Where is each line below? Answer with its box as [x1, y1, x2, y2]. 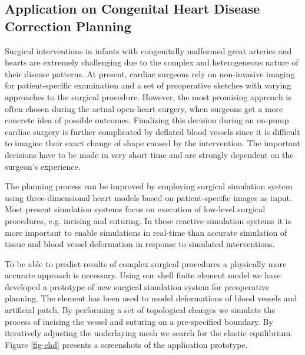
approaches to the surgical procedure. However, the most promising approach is [5, 90, 291, 103]
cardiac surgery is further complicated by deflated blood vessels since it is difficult [5, 125, 300, 137]
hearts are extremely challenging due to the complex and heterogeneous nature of [5, 56, 299, 68]
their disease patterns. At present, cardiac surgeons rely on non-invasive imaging [5, 67, 295, 80]
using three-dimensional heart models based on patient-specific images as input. [5, 191, 292, 203]
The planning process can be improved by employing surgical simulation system [5, 180, 293, 192]
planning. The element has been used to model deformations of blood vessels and [5, 292, 297, 304]
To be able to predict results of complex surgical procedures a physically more [5, 257, 287, 269]
